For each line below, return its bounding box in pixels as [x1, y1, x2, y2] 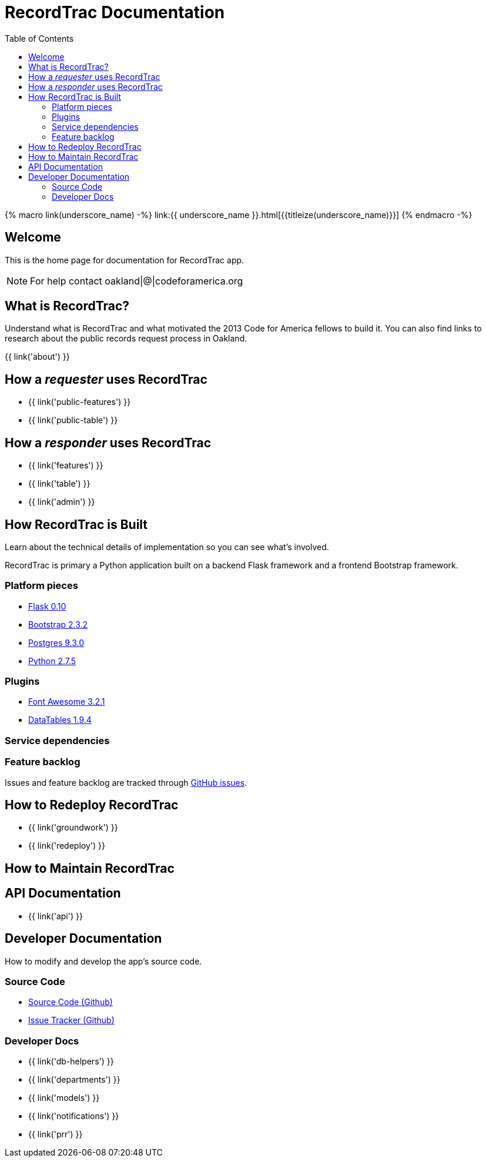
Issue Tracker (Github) [28, 1015, 115, 1026]
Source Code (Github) [28, 997, 113, 1007]
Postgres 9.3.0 [28, 637, 85, 648]
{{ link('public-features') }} [28, 397, 131, 407]
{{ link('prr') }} [28, 1129, 83, 1140]
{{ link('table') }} [28, 478, 91, 489]
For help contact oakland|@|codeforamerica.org [30, 274, 243, 287]
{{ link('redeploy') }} [28, 840, 105, 851]
